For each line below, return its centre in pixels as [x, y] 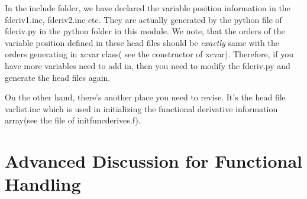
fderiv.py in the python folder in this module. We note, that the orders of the [145, 31]
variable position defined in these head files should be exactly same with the [142, 42]
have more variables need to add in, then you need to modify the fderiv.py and [148, 65]
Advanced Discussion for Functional [153, 161]
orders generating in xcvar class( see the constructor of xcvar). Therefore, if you [149, 54]
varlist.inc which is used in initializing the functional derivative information [141, 108]
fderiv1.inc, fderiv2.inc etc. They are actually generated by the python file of [143, 19]
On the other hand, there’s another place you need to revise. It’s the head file [145, 97]
